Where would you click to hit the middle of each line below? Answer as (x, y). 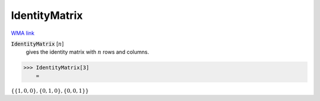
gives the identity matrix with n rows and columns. (87, 52)
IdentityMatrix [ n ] (37, 44)
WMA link (23, 33)
